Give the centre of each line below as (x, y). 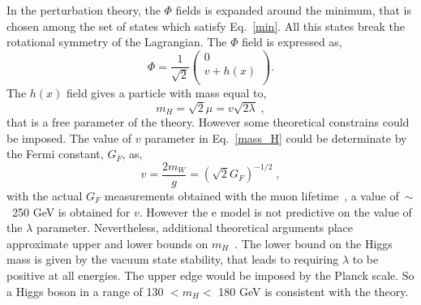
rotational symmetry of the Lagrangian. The (117, 42)
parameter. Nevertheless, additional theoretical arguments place (195, 228)
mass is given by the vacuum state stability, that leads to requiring (173, 259)
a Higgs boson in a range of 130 (85, 291)
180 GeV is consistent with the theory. (314, 291)
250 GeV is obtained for (71, 211)
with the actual (45, 195)
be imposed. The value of (69, 137)
